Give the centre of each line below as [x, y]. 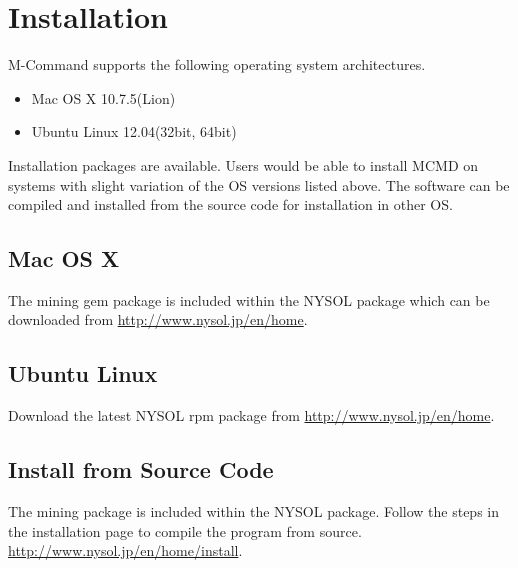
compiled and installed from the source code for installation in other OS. [230, 204]
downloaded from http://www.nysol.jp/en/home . [158, 319]
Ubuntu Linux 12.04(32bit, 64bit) [134, 131]
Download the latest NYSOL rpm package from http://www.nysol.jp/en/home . [251, 415]
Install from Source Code [141, 469]
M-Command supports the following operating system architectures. [217, 64]
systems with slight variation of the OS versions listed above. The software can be [259, 184]
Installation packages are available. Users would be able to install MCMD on [243, 164]
